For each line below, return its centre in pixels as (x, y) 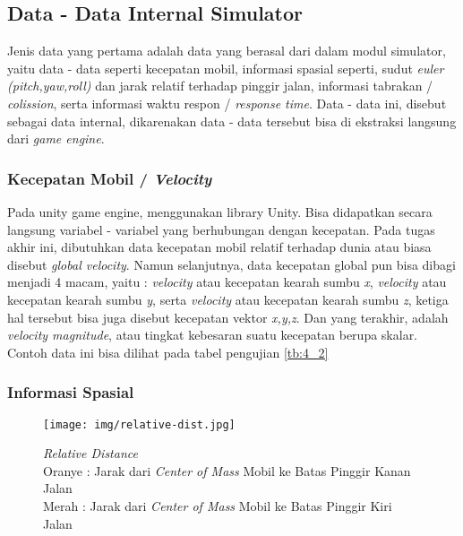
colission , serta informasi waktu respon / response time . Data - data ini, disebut (227, 103)
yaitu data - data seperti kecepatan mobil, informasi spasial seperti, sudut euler (226, 68)
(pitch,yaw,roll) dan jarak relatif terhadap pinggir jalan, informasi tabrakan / (220, 86)
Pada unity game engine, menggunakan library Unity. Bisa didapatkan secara (220, 211)
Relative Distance (90, 453)
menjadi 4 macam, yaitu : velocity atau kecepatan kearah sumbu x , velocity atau (227, 282)
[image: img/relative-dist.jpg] (139, 424)
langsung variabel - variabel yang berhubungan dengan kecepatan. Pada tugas (221, 229)
